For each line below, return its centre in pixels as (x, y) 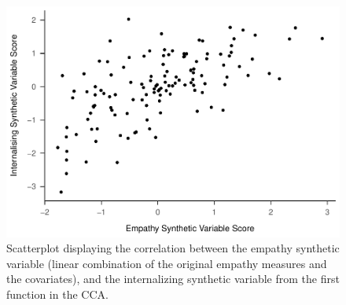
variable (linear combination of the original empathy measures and (167, 263)
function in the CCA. (57, 294)
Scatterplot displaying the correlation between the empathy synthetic (173, 248)
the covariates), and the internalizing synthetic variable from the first (173, 279)
